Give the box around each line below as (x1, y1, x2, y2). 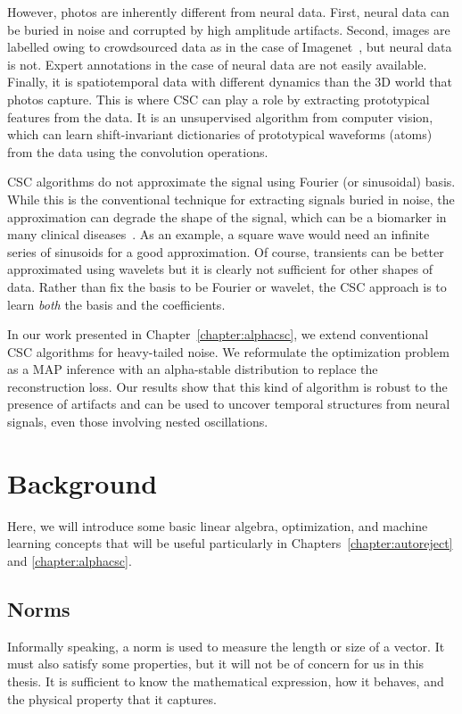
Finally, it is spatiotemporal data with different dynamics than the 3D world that (7, 72, 452, 91)
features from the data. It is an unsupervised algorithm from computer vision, (7, 107, 433, 126)
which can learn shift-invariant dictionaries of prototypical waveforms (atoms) (7, 125, 433, 144)
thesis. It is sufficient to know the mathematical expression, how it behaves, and (7, 671, 444, 690)
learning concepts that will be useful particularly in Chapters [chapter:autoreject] (7, 534, 453, 552)
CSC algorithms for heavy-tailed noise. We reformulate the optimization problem (7, 342, 450, 361)
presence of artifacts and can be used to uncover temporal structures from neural (7, 394, 450, 413)
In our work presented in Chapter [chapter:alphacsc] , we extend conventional (7, 325, 429, 344)
